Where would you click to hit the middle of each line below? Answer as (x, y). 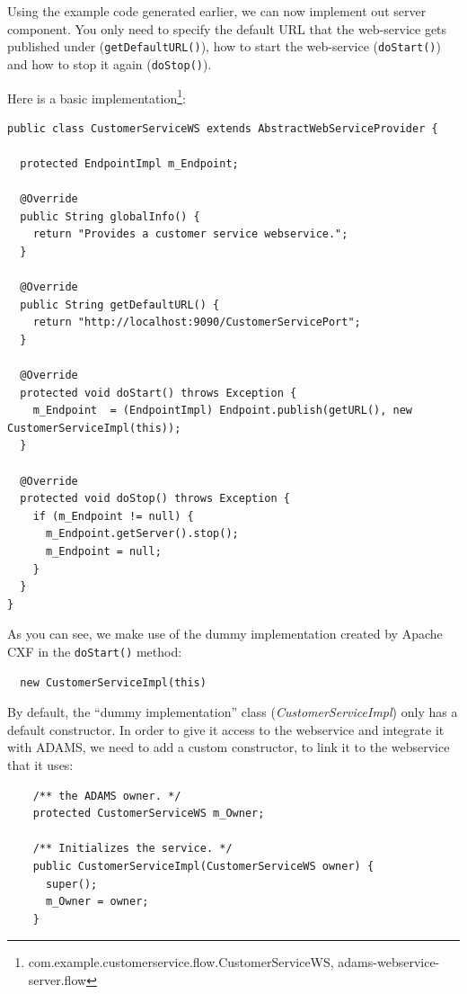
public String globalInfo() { (110, 216)
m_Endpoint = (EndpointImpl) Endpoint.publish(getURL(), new (223, 411)
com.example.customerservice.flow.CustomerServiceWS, (181, 962)
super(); (71, 884)
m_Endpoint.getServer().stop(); (142, 534)
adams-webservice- (389, 962)
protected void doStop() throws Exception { (155, 499)
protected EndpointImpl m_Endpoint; (129, 163)
